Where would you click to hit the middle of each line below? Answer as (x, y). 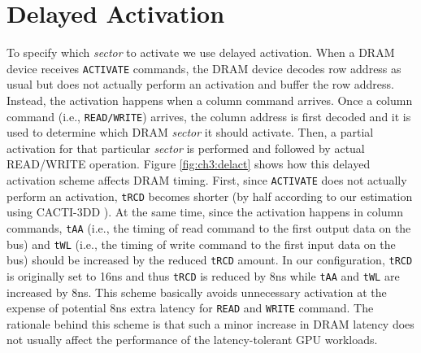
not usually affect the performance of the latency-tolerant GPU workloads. (192, 340)
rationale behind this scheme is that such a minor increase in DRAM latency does (210, 323)
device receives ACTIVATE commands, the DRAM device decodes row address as (204, 68)
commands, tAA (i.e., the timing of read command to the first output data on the (209, 227)
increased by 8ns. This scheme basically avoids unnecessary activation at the (197, 292)
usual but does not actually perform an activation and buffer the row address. (200, 84)
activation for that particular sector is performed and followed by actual (186, 148)
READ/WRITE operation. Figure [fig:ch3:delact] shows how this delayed (189, 164)
